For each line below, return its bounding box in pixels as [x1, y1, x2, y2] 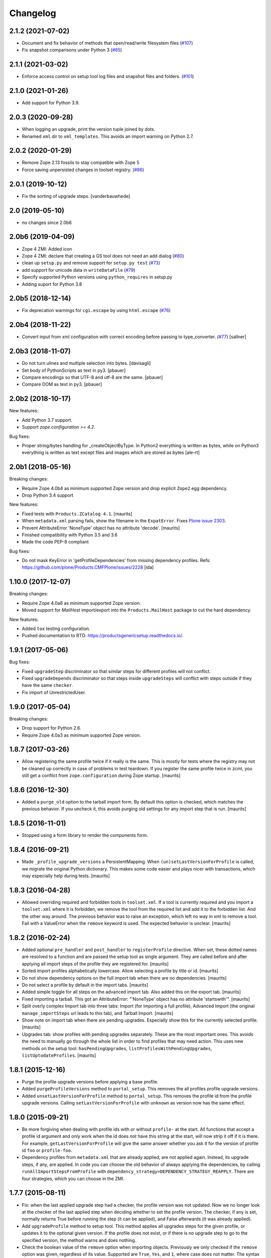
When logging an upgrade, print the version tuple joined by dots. [22, 126, 156, 132]
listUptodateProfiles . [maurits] [22, 1052, 96, 1058]
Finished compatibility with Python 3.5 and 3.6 [22, 531, 118, 538]
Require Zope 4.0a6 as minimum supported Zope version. [22, 600, 142, 606]
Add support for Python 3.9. [22, 100, 80, 106]
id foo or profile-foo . [22, 1147, 72, 1153]
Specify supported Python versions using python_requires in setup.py [22, 274, 173, 280]
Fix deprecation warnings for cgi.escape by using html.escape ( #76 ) [22, 307, 171, 313]
